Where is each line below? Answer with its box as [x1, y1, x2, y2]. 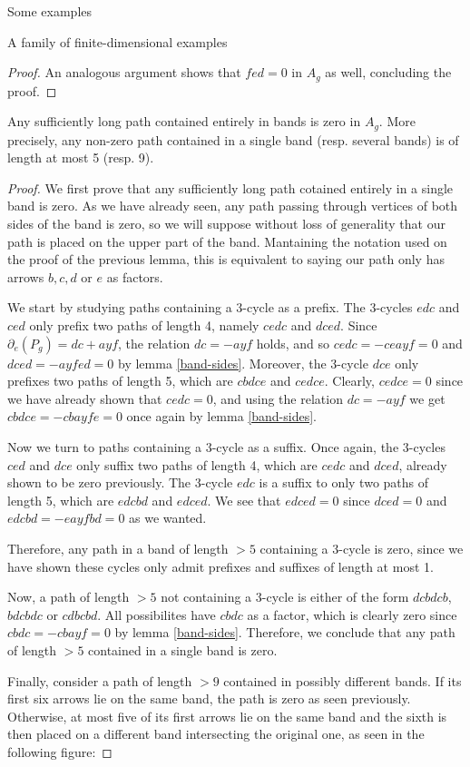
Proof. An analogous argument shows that [7, 63, 241, 82]
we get [409, 388, 446, 408]
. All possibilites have [97, 605, 216, 624]
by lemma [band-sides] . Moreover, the [118, 353, 327, 372]
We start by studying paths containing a [7, 298, 232, 317]
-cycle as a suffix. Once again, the [211, 438, 399, 456]
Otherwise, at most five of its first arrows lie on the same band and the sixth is [7, 706, 447, 725]
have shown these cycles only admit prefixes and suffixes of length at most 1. [7, 556, 434, 575]
